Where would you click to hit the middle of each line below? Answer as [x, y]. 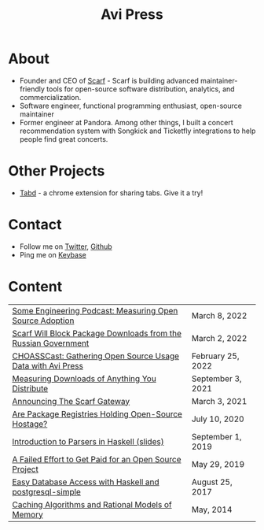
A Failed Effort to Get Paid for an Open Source [97, 459]
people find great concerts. [64, 139]
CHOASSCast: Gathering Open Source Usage [95, 356]
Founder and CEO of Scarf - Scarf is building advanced [109, 80]
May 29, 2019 [218, 464]
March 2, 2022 [219, 338]
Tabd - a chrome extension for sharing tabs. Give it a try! [111, 193]
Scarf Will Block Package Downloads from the [97, 333]
